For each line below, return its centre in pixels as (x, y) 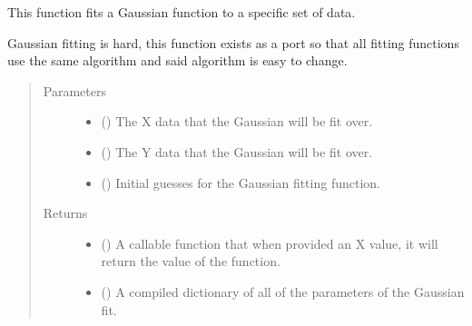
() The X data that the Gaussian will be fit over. (237, 121)
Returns (65, 213)
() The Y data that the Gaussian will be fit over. (237, 151)
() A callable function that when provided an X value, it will (270, 243)
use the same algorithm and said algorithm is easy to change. (177, 60)
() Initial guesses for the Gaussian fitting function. (241, 182)
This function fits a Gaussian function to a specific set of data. (182, 12)
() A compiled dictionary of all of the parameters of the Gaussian (283, 291)
